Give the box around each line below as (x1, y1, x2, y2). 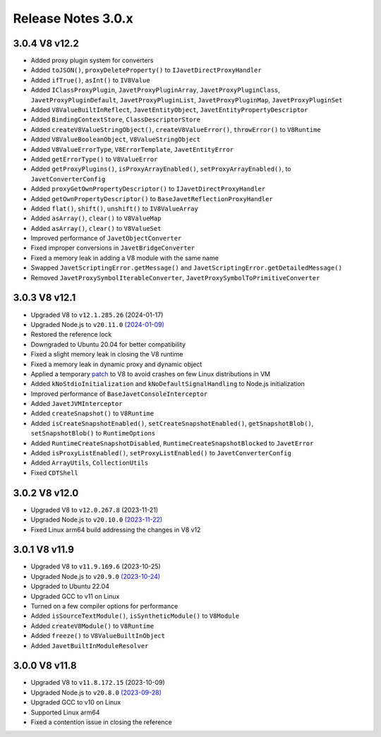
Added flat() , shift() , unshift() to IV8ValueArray (30, 204, 199, 212)
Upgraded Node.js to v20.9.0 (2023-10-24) (30, 572, 161, 580)
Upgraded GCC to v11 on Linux (30, 592, 120, 600)
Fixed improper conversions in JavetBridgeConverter (30, 244, 195, 252)
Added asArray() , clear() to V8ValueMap (30, 214, 162, 222)
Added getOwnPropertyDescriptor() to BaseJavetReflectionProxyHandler (30, 194, 273, 203)
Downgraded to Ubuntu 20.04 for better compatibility (30, 340, 186, 349)
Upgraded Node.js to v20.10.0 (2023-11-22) (30, 515, 163, 524)
